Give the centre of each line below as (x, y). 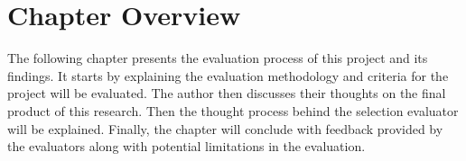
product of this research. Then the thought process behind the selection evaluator (233, 110)
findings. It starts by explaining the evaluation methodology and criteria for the (228, 75)
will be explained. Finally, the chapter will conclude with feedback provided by (225, 128)
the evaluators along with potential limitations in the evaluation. (186, 146)
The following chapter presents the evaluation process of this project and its (218, 58)
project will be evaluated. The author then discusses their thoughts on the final (227, 93)
